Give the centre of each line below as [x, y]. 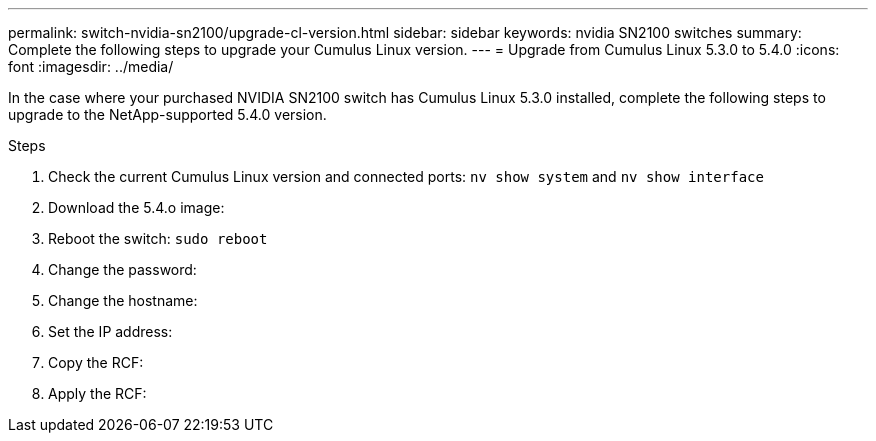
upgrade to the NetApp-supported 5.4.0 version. [167, 114]
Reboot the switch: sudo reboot [158, 238]
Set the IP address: [110, 331]
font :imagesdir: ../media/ [91, 66]
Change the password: [122, 269]
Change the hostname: [123, 300]
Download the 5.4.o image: [136, 207]
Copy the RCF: [96, 362]
